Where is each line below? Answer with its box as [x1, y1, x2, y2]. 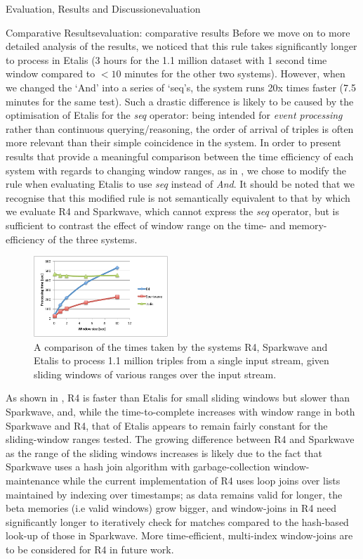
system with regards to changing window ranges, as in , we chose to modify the [6, 162, 347, 177]
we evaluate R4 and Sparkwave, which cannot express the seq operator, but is [6, 204, 340, 219]
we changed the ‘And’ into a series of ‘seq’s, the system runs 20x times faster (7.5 [6, 79, 356, 94]
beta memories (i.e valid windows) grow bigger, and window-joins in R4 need [6, 501, 337, 515]
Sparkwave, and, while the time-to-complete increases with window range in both [6, 404, 355, 419]
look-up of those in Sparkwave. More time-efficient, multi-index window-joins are [6, 528, 353, 543]
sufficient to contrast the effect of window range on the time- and [6, 217, 286, 232]
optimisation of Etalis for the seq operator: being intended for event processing [6, 108, 343, 122]
